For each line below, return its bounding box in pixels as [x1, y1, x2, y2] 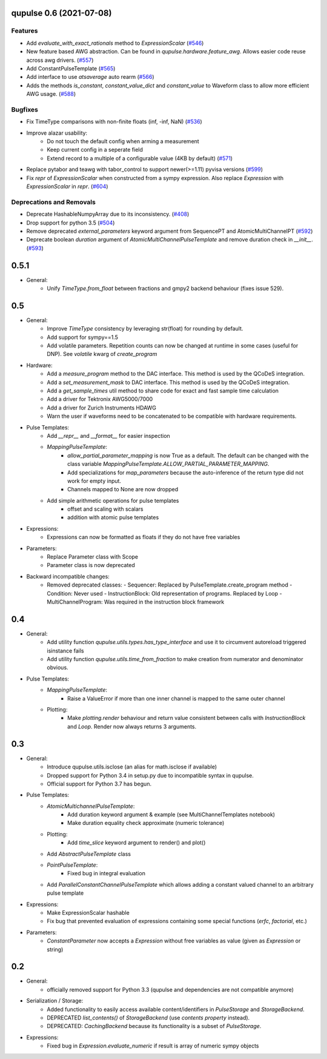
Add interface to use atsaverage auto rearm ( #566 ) [26, 73, 154, 81]
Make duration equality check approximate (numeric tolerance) [67, 819, 225, 827]
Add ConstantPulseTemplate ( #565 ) [26, 64, 116, 72]
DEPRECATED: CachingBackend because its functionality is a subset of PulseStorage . [47, 1023, 262, 1030]
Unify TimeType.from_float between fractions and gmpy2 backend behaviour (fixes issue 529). [47, 284, 284, 292]
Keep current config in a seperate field [47, 146, 144, 153]
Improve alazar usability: [26, 129, 88, 136]
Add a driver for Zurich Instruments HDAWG [47, 404, 157, 411]
